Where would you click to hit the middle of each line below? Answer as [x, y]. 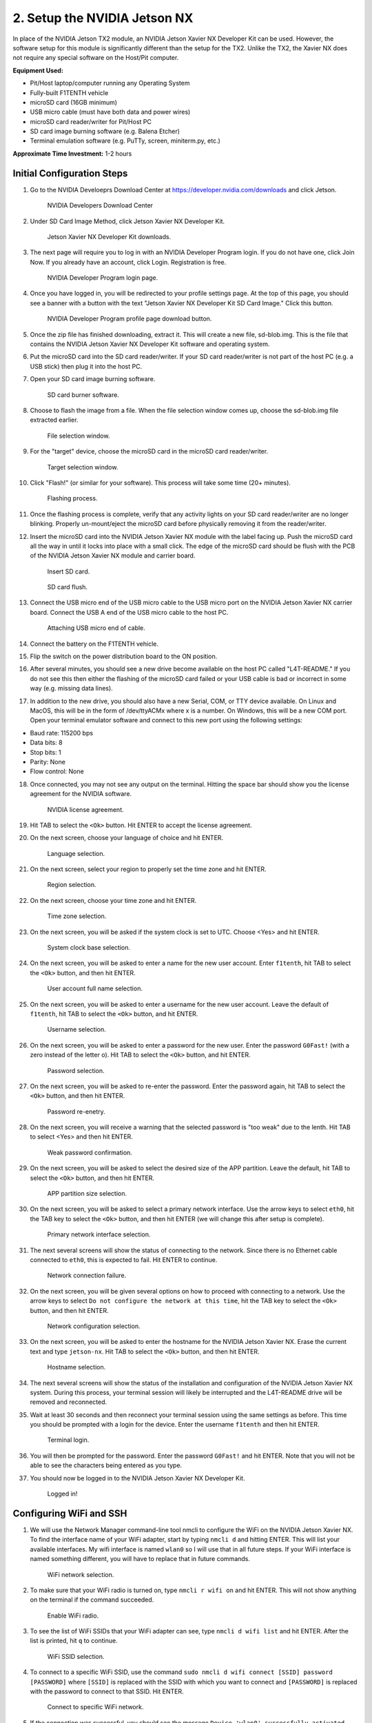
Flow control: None [57, 771]
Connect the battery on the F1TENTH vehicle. [94, 644]
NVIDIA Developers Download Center [100, 205]
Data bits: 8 [46, 743]
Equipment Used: [38, 70]
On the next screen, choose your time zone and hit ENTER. [113, 900]
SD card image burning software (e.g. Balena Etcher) [105, 132]
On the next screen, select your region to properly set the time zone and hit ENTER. [148, 869]
